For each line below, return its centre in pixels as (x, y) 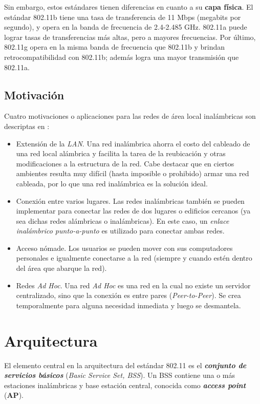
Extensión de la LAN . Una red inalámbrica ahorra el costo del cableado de (133, 143)
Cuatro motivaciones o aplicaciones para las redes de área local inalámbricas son (130, 116)
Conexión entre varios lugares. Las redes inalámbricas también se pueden (130, 200)
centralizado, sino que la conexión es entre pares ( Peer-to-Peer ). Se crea (128, 295)
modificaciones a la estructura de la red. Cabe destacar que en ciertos (125, 163)
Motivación (34, 94)
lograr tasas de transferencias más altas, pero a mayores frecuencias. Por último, (130, 37)
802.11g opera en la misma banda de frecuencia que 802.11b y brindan (115, 47)
